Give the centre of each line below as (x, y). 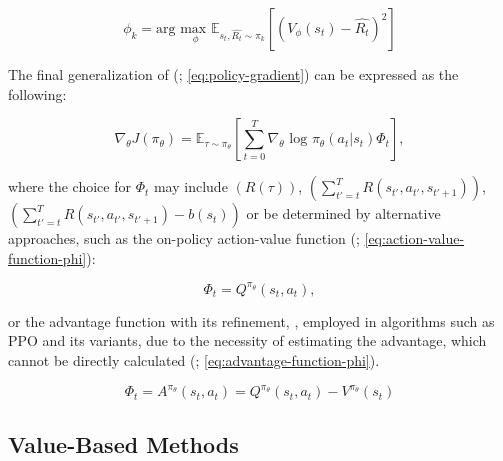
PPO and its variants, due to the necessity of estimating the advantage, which (247, 340)
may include (190, 186)
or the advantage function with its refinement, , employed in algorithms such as (251, 320)
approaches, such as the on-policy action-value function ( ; (184, 238)
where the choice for (69, 186)
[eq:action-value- (414, 238)
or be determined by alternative (343, 213)
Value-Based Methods (123, 443)
